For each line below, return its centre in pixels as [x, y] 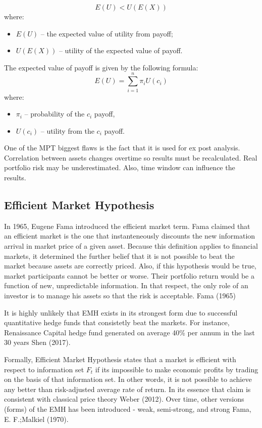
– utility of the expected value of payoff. [121, 50]
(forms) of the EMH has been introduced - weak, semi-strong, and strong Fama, [128, 408]
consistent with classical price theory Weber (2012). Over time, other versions [124, 399]
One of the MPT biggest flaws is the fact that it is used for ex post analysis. [122, 148]
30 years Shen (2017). [37, 342]
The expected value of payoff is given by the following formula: [101, 67]
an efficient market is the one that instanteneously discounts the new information [130, 236]
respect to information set [44, 369]
